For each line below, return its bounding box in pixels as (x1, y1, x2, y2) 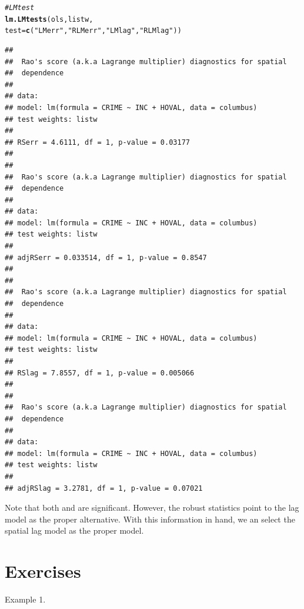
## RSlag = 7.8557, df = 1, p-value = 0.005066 (5, 368, 195, 377)
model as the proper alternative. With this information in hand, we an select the (5, 513, 295, 525)
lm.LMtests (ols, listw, (5, 15, 93, 24)
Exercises (5, 559, 81, 583)
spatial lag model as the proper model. (5, 524, 144, 537)
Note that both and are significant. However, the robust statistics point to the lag (5, 501, 299, 514)
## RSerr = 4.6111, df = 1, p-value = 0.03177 (5, 138, 190, 147)
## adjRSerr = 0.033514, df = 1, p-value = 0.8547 (5, 253, 207, 262)
